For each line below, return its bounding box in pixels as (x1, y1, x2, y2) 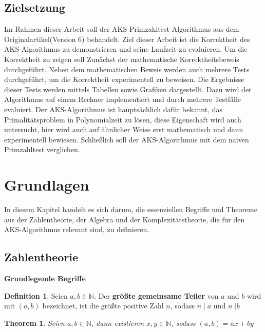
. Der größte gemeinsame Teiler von (94, 290, 219, 301)
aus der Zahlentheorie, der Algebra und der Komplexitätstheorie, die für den (4, 214, 245, 224)
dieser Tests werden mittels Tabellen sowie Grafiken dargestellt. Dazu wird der (4, 84, 252, 94)
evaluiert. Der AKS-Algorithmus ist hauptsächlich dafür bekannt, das (4, 103, 222, 114)
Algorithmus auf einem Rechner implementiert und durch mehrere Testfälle (4, 94, 241, 105)
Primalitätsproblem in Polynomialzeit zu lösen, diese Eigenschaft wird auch (4, 114, 241, 125)
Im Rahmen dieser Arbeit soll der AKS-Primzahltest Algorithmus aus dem (4, 24, 239, 34)
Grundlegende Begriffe (4, 273, 86, 284)
